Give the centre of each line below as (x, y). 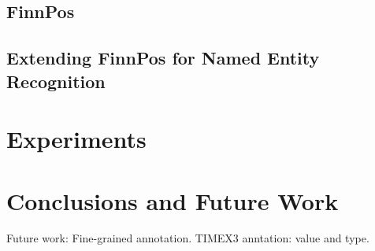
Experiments (76, 139)
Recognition (56, 81)
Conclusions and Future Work (173, 200)
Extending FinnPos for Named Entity (163, 58)
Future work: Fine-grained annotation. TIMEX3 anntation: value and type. (188, 238)
